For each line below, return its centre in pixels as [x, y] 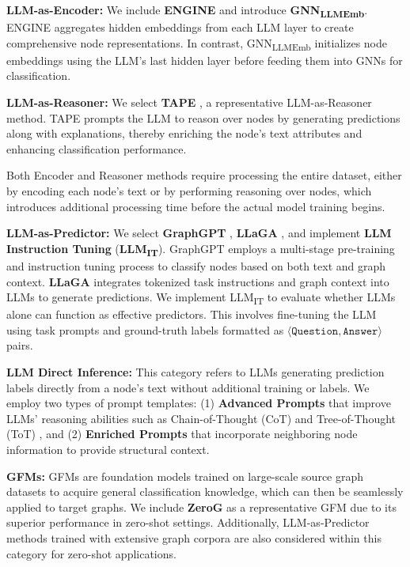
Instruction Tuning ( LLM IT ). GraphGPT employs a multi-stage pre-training [201, 249]
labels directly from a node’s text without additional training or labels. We [188, 387]
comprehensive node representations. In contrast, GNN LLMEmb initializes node [197, 43]
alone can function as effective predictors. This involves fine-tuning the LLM [192, 314]
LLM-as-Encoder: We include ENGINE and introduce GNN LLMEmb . [187, 11]
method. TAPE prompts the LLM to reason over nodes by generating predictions [203, 117]
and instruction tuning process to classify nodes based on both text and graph [196, 265]
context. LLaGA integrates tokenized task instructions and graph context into [198, 281]
